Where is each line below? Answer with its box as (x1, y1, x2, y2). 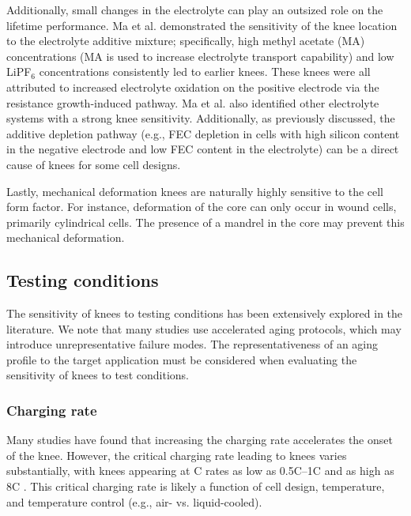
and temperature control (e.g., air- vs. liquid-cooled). (6, 493, 262, 510)
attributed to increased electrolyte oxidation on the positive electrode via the (6, 78, 379, 95)
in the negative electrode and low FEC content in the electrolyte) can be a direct (6, 141, 399, 157)
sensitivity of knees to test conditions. (6, 367, 189, 383)
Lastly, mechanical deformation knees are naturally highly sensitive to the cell (6, 183, 384, 199)
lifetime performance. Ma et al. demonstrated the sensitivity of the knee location (6, 17, 398, 33)
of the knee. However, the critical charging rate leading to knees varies (6, 446, 347, 463)
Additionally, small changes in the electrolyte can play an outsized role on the (6, 2, 383, 17)
